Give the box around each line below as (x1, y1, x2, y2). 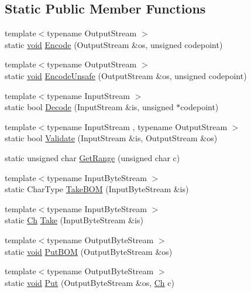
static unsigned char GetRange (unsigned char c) (5, 151, 180, 163)
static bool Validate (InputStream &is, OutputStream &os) (5, 132, 218, 144)
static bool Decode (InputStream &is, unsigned (5, 101, 174, 113)
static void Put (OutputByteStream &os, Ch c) (5, 276, 174, 288)
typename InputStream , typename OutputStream (47, 120, 228, 132)
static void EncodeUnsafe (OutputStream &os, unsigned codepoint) (5, 69, 247, 81)
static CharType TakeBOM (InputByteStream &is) (5, 183, 189, 195)
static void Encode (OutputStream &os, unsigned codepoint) (5, 38, 223, 50)
